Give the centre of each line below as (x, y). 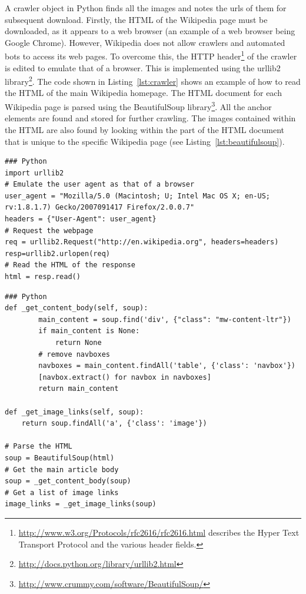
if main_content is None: (89, 331)
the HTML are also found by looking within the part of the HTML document (145, 129)
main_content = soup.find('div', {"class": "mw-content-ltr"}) (165, 319)
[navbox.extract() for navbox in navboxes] (125, 377)
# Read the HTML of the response (70, 265)
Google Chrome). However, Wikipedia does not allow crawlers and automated (145, 42)
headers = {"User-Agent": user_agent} (81, 219)
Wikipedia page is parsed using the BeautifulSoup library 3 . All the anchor (138, 106)
